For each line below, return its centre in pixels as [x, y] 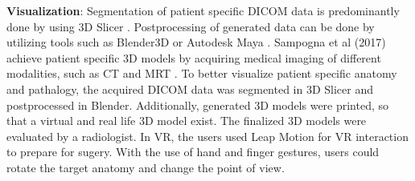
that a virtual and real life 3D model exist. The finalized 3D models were [187, 121]
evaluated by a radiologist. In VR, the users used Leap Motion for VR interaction [207, 136]
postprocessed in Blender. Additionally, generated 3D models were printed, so [198, 105]
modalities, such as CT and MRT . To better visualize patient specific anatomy [202, 73]
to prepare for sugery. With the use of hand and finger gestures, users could [193, 152]
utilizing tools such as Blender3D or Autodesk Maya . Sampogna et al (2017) [196, 42]
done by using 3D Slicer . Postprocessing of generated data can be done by [191, 26]
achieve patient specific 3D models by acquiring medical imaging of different [194, 57]
